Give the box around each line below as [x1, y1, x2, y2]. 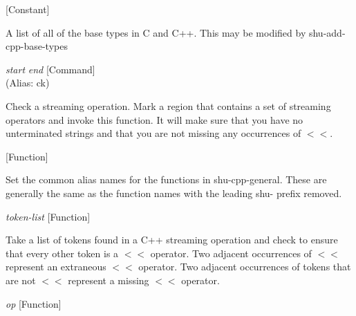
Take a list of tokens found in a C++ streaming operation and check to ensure [6, 232, 338, 247]
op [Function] [6, 296, 62, 310]
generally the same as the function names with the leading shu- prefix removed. [6, 185, 342, 200]
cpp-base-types [6, 39, 68, 53]
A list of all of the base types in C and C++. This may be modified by [6, 25, 306, 39]
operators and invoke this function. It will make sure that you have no [6, 112, 303, 127]
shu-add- [308, 25, 346, 39]
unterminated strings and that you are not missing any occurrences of [6, 126, 301, 140]
